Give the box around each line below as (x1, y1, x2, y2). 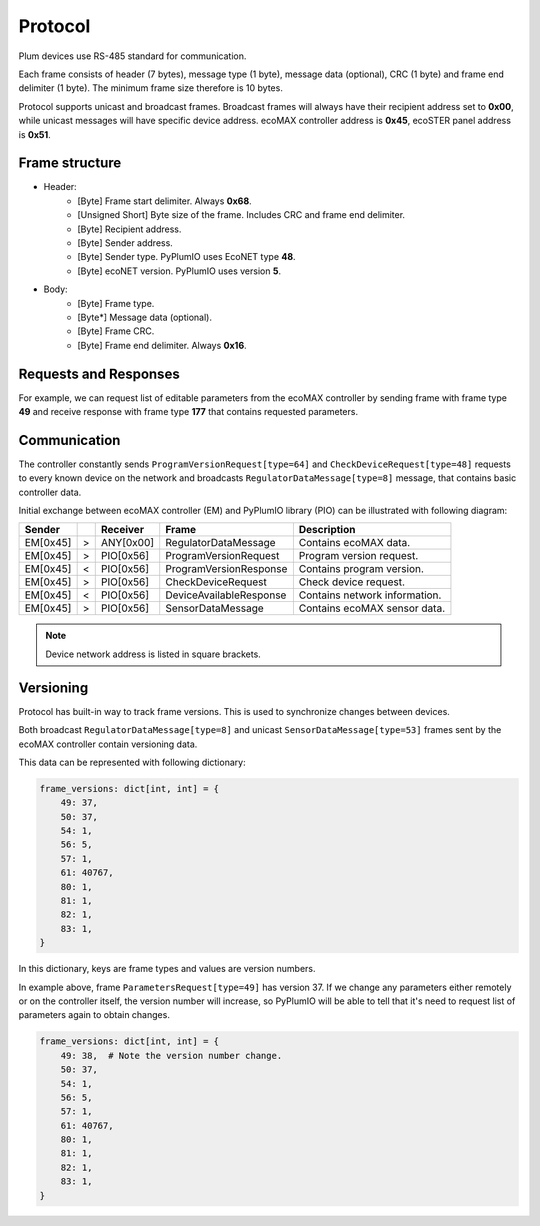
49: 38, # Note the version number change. (60, 1050, 283, 1061)
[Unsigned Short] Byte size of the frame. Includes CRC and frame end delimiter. (77, 209, 405, 221)
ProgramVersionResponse (165, 562, 288, 576)
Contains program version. (298, 562, 425, 576)
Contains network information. (298, 588, 442, 602)
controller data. (18, 486, 82, 498)
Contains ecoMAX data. (298, 536, 411, 550)
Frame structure (18, 155, 122, 172)
